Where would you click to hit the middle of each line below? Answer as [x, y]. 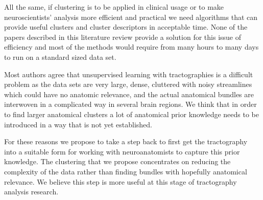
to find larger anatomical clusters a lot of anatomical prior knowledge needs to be [131, 114]
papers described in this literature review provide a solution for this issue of [123, 37]
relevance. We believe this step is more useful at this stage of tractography [121, 181]
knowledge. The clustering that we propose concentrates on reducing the [117, 161]
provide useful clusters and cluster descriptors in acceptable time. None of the [126, 27]
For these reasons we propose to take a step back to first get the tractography [126, 141]
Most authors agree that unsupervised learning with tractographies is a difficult [129, 74]
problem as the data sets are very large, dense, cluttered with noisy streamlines [128, 84]
